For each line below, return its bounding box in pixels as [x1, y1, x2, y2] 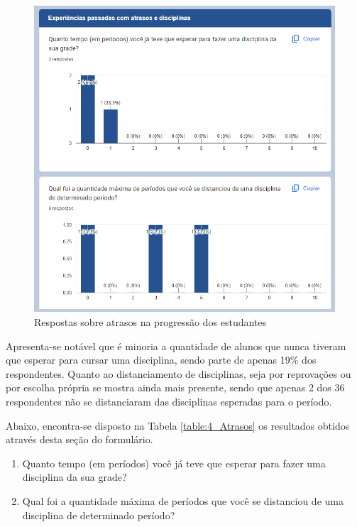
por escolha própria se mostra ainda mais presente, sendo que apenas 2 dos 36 [6, 380, 345, 395]
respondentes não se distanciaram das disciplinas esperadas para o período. [6, 394, 332, 409]
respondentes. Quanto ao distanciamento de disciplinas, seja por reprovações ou [6, 366, 351, 381]
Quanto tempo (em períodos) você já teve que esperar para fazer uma [22, 455, 326, 470]
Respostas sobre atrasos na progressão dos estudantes [34, 315, 267, 330]
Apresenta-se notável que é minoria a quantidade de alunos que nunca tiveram [6, 338, 346, 353]
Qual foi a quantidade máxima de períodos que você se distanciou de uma [22, 494, 344, 509]
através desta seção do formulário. [6, 432, 153, 447]
